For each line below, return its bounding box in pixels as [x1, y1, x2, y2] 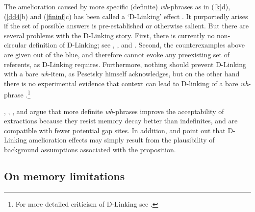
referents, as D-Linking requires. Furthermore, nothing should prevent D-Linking [4, 59, 246, 69]
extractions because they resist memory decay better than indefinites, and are [4, 116, 238, 126]
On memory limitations [4, 168, 125, 183]
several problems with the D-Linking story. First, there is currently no [4, 30, 215, 40]
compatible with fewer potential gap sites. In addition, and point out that [4, 125, 226, 135]
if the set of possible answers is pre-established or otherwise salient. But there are [4, 21, 249, 31]
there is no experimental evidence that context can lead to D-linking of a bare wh [4, 78, 249, 88]
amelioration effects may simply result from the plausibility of [29, 135, 215, 145]
